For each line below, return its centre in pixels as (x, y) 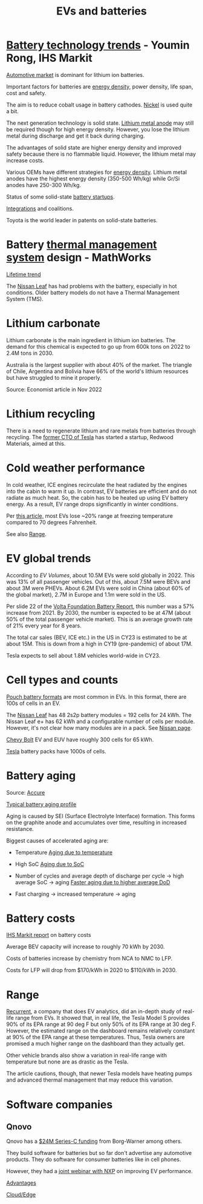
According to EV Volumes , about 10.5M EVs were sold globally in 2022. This (101, 575)
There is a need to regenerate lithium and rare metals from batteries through (101, 431)
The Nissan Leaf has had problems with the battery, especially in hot (92, 286)
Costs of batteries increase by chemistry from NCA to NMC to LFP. (89, 959)
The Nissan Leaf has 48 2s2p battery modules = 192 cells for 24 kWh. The (99, 715)
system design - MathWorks (79, 258)
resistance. (20, 829)
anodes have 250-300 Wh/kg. (44, 185)
